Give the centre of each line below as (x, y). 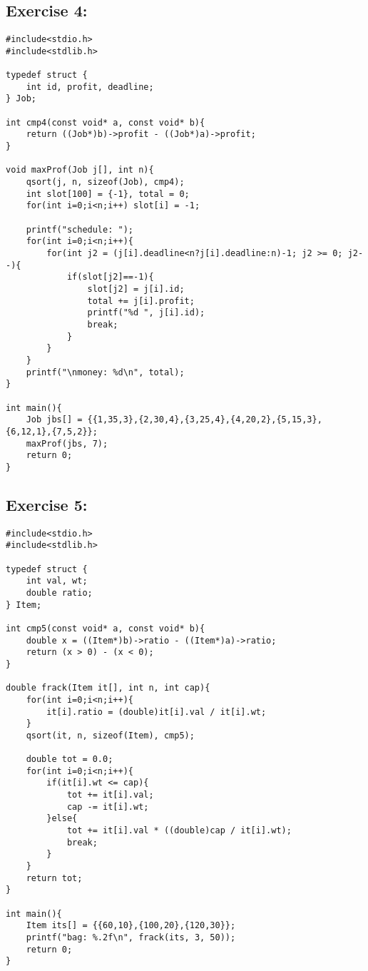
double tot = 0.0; (70, 759)
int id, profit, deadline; (90, 87)
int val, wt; (57, 581)
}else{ (62, 819)
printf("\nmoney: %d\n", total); (105, 372)
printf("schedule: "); (80, 229)
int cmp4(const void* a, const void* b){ (106, 122)
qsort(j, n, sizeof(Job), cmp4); (105, 182)
